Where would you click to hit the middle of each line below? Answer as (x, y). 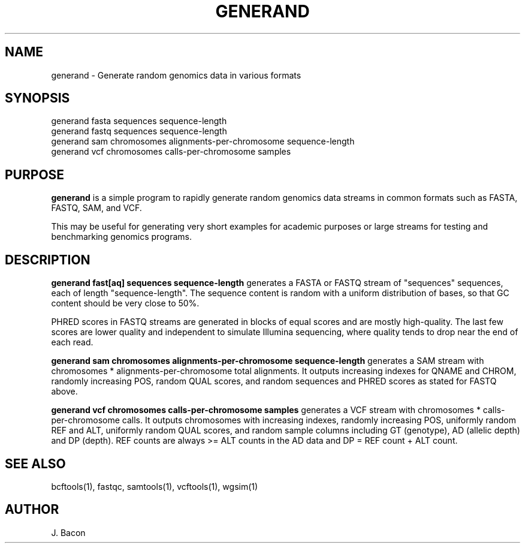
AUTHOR (32, 510)
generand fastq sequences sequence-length (139, 131)
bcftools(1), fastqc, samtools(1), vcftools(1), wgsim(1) (155, 486)
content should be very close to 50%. (125, 303)
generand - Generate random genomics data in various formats (176, 75)
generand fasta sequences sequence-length (139, 121)
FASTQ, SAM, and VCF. (96, 208)
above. (64, 392)
